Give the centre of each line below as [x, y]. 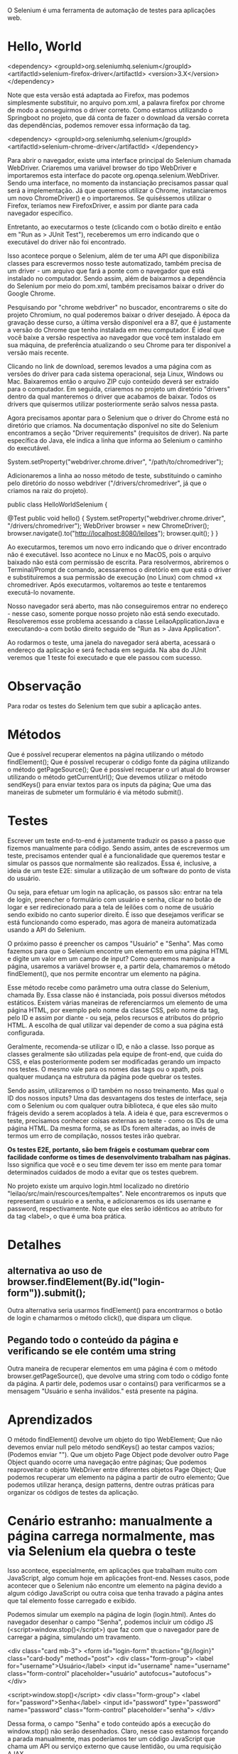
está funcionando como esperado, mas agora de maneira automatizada [112, 922]
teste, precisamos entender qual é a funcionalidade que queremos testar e [117, 855]
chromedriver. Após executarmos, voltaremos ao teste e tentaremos [107, 585]
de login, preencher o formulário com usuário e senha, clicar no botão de [114, 899]
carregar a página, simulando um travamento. [74, 1637]
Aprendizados [50, 1419]
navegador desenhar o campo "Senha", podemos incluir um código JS [110, 1622]
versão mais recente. [38, 352]
